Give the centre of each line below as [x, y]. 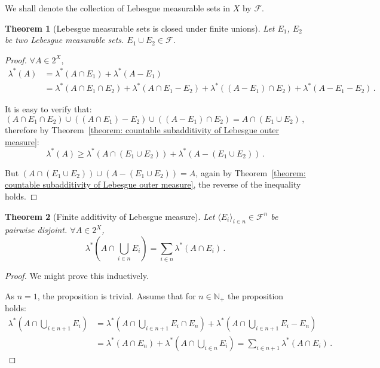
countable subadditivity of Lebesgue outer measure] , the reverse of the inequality [153, 184]
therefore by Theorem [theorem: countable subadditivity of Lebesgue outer [142, 130]
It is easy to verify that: [48, 109]
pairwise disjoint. [36, 230]
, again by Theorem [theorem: [251, 172]
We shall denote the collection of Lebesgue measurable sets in [118, 8]
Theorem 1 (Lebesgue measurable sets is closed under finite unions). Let [140, 28]
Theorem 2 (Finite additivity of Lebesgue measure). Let [110, 216]
